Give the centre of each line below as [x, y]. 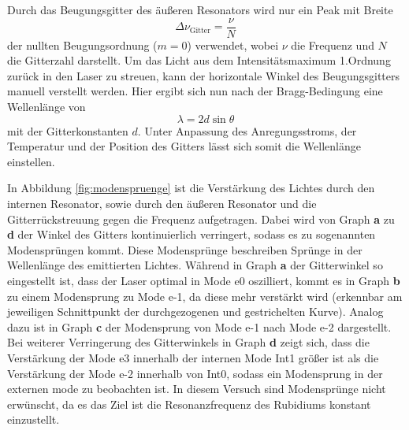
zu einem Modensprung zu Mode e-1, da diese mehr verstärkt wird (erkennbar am [205, 296]
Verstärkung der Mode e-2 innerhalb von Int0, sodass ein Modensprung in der [195, 373]
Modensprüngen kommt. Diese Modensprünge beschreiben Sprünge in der [185, 249]
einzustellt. [33, 419]
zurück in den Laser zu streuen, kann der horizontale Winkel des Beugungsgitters [204, 75]
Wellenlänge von [46, 107]
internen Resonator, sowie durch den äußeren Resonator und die [162, 203]
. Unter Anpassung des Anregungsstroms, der [247, 130]
